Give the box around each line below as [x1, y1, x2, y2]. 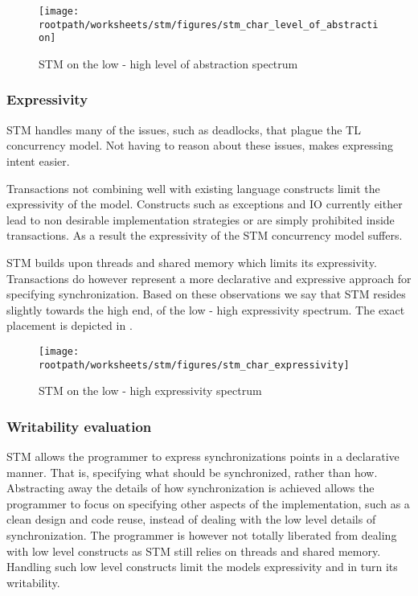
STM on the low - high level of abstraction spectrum [39, 55, 298, 72]
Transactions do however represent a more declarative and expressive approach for [6, 269, 412, 286]
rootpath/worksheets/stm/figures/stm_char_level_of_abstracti [39, 18, 379, 31]
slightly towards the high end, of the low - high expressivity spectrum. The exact [6, 301, 405, 318]
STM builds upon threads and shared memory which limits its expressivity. [6, 253, 377, 270]
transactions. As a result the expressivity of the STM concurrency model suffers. [6, 227, 403, 244]
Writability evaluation [6, 416, 152, 436]
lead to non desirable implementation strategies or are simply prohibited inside [6, 211, 395, 228]
